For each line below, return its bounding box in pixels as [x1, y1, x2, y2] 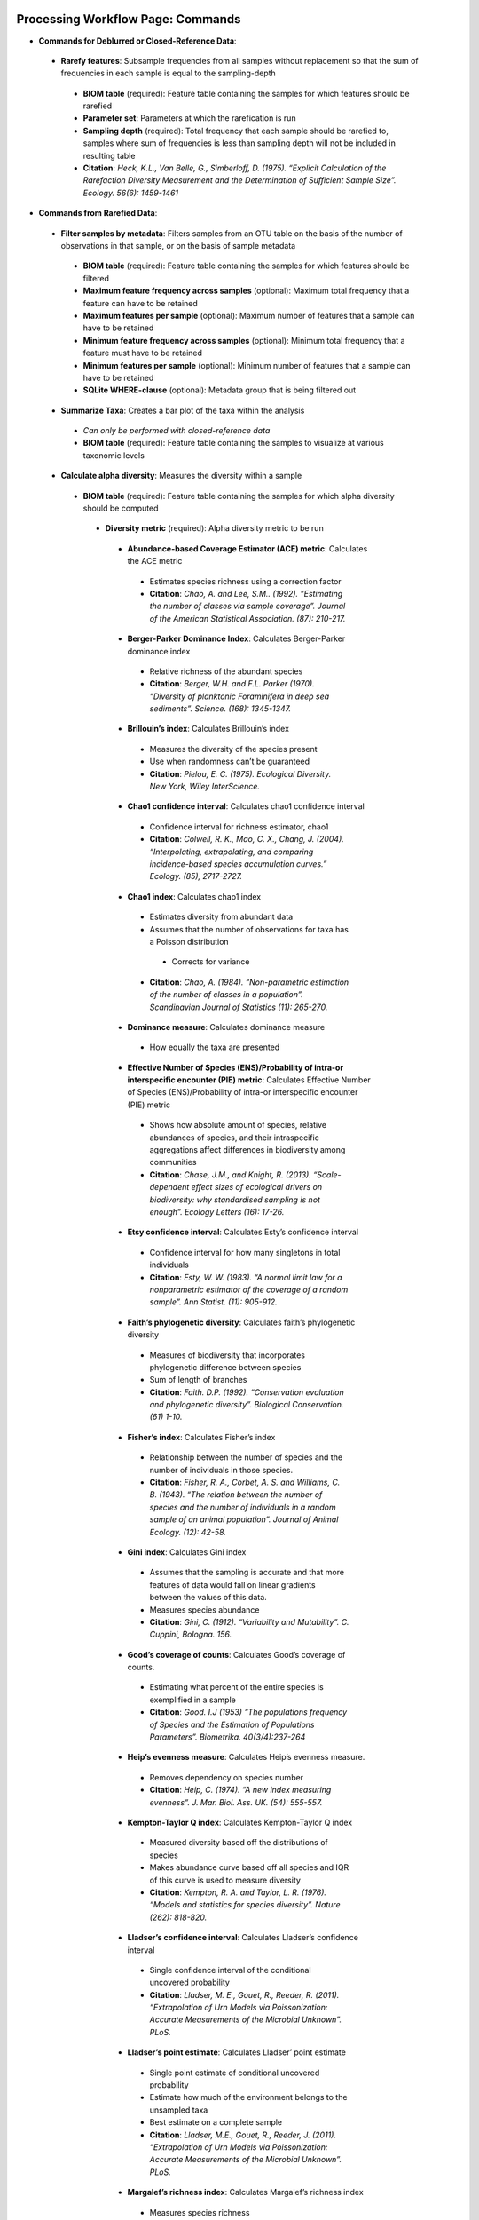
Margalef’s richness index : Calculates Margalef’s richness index [127, 2187, 364, 2198]
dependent [149, 1182, 190, 1193]
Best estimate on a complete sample [149, 2117, 283, 2128]
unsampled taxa [149, 2105, 208, 2115]
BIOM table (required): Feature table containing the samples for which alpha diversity [82, 490, 395, 501]
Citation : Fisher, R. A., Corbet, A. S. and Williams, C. [149, 1477, 341, 1487]
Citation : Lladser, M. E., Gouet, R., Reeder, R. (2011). [149, 1989, 340, 2000]
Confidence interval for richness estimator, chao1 [149, 821, 329, 832]
